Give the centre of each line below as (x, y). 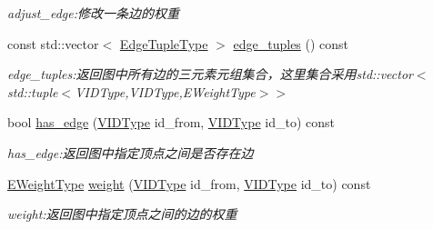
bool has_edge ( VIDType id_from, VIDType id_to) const (171, 122)
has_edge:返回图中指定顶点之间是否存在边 (131, 152)
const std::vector (53, 43)
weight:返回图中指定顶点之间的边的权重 (122, 214)
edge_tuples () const (291, 43)
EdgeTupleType (164, 43)
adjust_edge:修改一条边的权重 (93, 13)
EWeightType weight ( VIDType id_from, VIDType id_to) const (189, 183)
